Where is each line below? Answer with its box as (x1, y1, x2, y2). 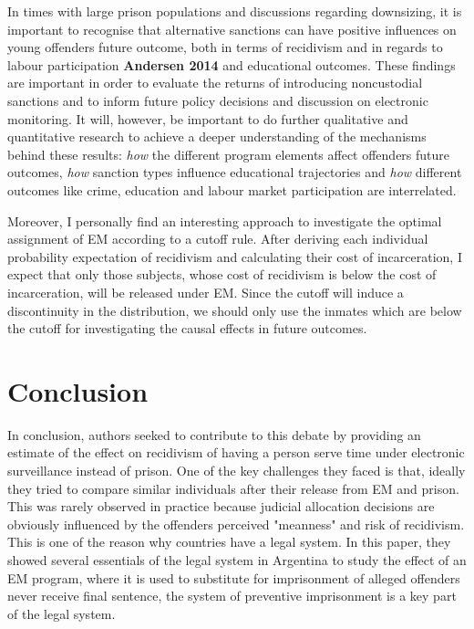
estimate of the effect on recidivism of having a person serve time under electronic (7, 443, 465, 462)
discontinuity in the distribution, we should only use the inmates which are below (7, 300, 462, 320)
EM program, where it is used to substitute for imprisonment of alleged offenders (7, 568, 460, 587)
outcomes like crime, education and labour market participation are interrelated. (7, 180, 457, 199)
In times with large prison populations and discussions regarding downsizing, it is (7, 2, 462, 20)
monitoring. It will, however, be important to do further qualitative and (7, 109, 408, 128)
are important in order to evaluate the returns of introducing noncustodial (7, 73, 423, 92)
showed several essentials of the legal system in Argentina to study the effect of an (7, 550, 467, 569)
